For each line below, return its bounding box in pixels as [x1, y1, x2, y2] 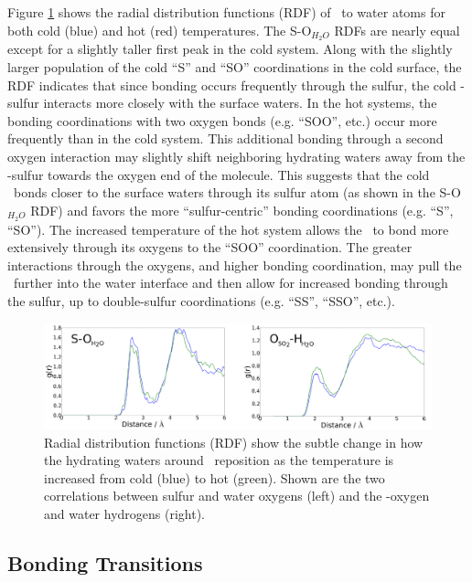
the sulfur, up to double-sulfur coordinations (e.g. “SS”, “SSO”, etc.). [7, 291, 395, 311]
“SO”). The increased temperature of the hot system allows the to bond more [7, 219, 449, 238]
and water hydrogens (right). [44, 503, 205, 523]
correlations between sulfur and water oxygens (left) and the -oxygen [44, 486, 430, 505]
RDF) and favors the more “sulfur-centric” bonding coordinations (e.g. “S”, [30, 200, 454, 219]
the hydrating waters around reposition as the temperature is [44, 450, 394, 470]
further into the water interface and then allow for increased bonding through [13, 273, 448, 292]
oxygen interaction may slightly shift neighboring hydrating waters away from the [7, 147, 466, 166]
